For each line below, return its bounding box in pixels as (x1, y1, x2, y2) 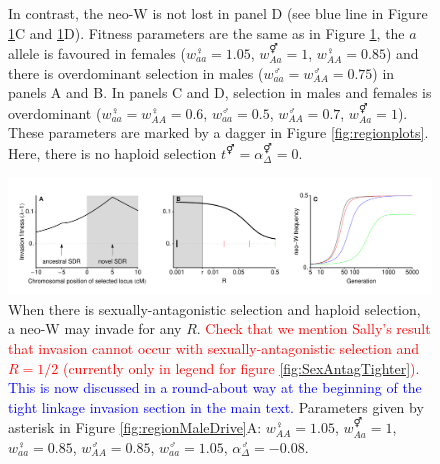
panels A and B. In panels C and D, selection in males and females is (8, 82, 432, 103)
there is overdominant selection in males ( (8, 62, 264, 83)
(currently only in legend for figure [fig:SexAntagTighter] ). (62, 357, 420, 378)
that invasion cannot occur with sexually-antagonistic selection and (8, 337, 420, 358)
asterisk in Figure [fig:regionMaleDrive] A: (8, 417, 262, 438)
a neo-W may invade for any (8, 318, 182, 339)
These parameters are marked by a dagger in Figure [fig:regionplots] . (8, 122, 429, 143)
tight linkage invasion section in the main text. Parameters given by (8, 396, 424, 417)
